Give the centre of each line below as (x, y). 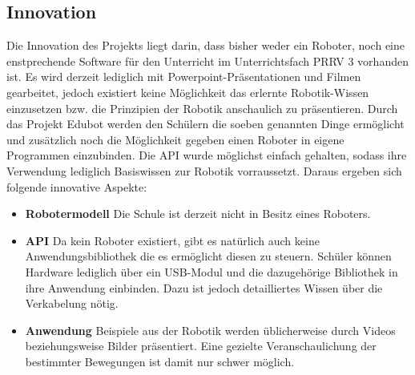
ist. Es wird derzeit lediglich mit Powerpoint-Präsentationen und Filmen (184, 77)
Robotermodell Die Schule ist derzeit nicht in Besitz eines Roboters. (198, 214)
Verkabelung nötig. (72, 303)
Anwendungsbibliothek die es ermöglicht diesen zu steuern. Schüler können (208, 256)
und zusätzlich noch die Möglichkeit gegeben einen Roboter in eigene (175, 139)
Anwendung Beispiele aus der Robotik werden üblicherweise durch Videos (210, 330)
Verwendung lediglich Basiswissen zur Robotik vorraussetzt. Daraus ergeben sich (204, 170)
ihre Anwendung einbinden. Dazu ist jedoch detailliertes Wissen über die (204, 287)
